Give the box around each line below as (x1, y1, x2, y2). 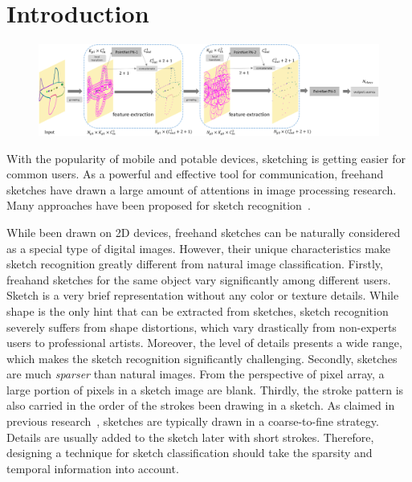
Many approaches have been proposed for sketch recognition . (6, 197, 311, 214)
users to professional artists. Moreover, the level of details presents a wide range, (6, 334, 402, 351)
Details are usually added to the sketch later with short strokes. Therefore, (6, 428, 374, 445)
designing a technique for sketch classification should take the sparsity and (6, 444, 373, 461)
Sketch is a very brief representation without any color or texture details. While (6, 287, 399, 304)
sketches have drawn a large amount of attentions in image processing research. (6, 181, 397, 198)
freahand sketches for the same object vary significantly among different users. (6, 271, 391, 288)
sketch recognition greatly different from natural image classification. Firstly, (6, 255, 383, 272)
